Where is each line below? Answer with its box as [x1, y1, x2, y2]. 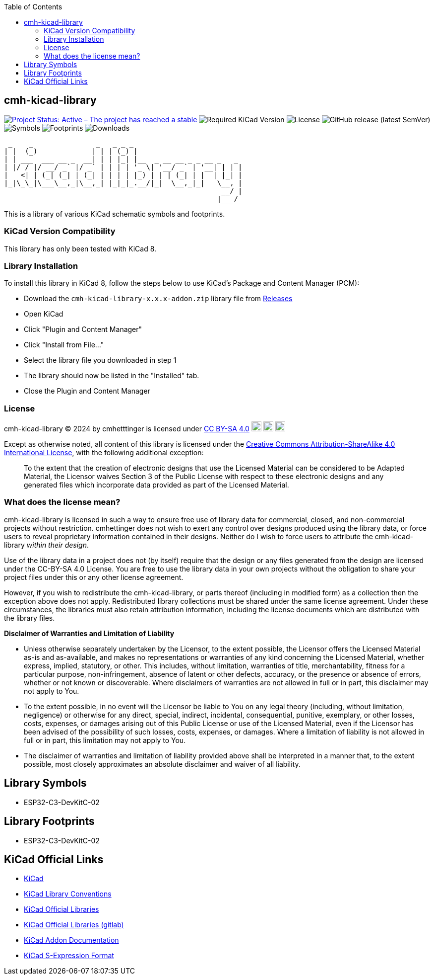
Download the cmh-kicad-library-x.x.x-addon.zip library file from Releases [24, 294, 293, 303]
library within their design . [4, 540, 89, 549]
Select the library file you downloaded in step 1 [24, 356, 177, 365]
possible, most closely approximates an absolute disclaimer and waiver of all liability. [24, 759, 301, 768]
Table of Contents [4, 2, 62, 11]
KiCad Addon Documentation [24, 936, 119, 945]
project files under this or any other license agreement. [4, 572, 184, 581]
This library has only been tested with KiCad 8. [4, 244, 157, 253]
